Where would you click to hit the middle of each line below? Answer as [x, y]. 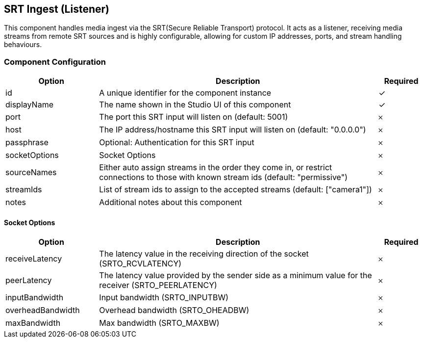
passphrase [27, 143]
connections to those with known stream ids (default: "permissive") [223, 177]
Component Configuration [55, 62]
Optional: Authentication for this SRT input [177, 143]
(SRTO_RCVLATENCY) [140, 264]
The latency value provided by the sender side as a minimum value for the [236, 276]
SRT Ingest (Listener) [57, 9]
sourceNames [31, 172]
